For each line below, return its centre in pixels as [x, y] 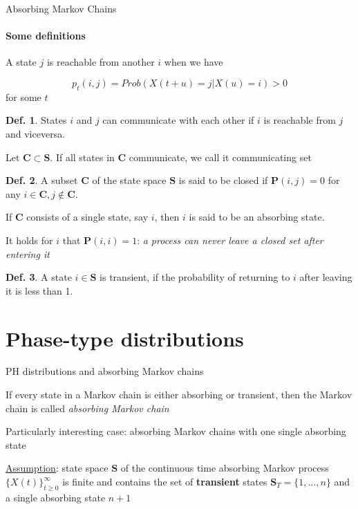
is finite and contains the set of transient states [165, 481]
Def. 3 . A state [39, 277]
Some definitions [46, 36]
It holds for [29, 240]
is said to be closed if [223, 180]
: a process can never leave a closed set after [230, 240]
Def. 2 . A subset [42, 180]
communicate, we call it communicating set [220, 157]
